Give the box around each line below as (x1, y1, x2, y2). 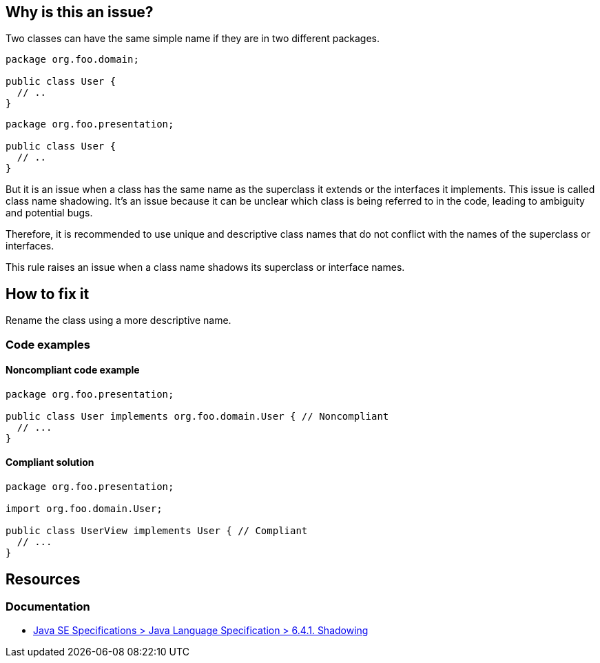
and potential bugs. (6, 207, 93, 219)
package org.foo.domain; (6, 54, 139, 65)
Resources (6, 570, 81, 588)
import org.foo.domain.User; (6, 503, 163, 515)
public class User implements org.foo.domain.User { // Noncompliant (6, 410, 389, 422)
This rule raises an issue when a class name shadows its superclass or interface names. (6, 261, 405, 274)
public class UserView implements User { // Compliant (6, 525, 308, 537)
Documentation (6, 599, 90, 613)
